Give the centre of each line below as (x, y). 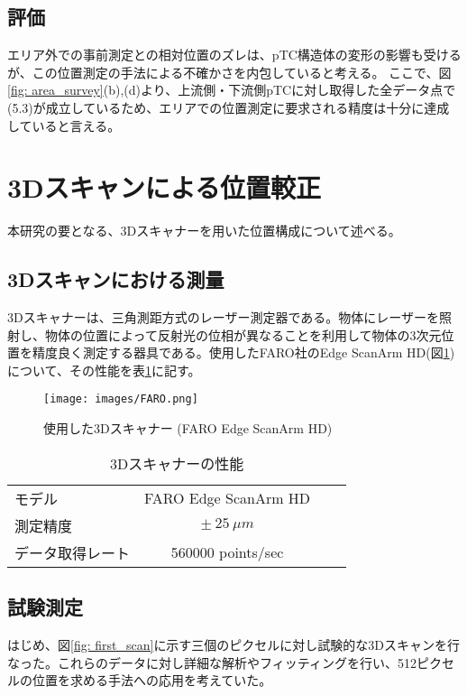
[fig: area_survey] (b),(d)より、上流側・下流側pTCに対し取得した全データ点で (232, 90)
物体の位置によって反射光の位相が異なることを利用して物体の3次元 (243, 334)
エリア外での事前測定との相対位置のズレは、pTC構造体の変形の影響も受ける (234, 55)
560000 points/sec (227, 552)
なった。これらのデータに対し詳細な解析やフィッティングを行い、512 (212, 662)
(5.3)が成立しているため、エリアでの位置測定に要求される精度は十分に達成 (229, 107)
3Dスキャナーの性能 (177, 463)
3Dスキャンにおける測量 (116, 279)
